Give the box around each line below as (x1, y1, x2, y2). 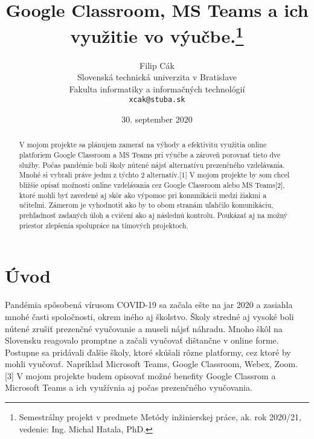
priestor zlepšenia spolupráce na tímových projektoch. (19, 220, 188, 230)
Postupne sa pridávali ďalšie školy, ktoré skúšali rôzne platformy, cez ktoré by (5, 345, 291, 358)
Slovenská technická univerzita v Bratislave (77, 71, 237, 83)
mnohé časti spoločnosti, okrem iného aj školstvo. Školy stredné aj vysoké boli (5, 310, 294, 322)
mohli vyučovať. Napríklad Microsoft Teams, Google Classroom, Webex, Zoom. (5, 357, 298, 370)
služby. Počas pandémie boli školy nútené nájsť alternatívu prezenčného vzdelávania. (19, 159, 285, 170)
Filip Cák (139, 59, 175, 71)
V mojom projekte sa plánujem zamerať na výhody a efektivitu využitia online (19, 139, 267, 150)
